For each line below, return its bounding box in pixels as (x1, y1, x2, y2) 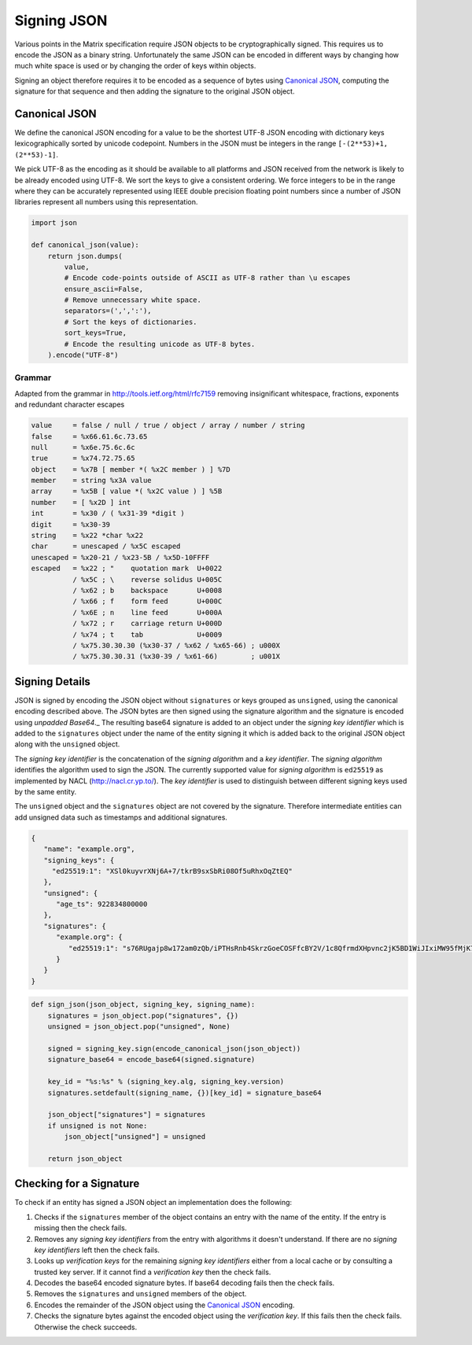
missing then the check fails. (34, 1223, 127, 1233)
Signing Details (14, 675, 90, 688)
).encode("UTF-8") (47, 351, 119, 359)
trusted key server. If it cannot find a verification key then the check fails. (34, 1267, 271, 1277)
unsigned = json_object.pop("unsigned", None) (47, 1023, 231, 1031)
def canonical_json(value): (31, 241, 139, 249)
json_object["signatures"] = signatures (47, 1110, 206, 1119)
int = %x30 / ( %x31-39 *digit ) (31, 509, 185, 518)
